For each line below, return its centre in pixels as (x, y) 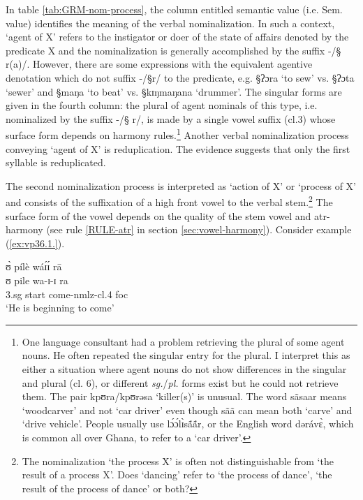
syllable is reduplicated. (56, 162)
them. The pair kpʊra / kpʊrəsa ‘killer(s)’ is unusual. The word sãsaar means (184, 396)
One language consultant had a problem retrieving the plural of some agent (183, 341)
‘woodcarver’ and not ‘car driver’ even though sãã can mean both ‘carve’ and (187, 410)
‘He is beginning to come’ (60, 308)
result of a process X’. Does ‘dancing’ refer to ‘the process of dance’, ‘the (177, 475)
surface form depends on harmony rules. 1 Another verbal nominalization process (177, 134)
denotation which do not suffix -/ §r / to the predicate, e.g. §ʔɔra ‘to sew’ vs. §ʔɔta (180, 77)
